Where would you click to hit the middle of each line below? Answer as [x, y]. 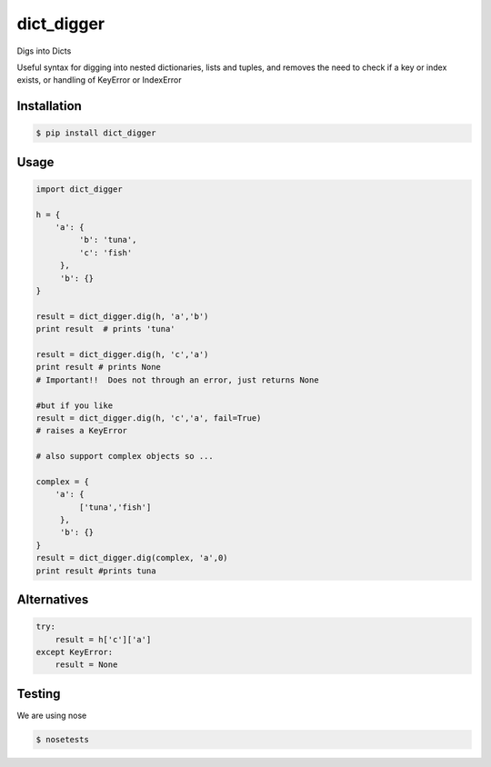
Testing [39, 694]
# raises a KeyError [81, 431]
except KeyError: [75, 652]
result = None [86, 665]
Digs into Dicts [44, 51]
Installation [49, 106]
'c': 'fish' [105, 253]
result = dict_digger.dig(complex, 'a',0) [132, 558]
